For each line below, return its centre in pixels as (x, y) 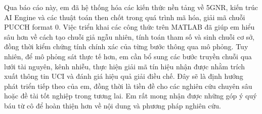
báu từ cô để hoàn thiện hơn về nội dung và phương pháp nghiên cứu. (113, 105)
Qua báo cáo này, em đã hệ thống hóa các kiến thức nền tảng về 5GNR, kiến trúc (131, 7)
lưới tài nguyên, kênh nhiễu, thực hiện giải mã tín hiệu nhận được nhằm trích (125, 66)
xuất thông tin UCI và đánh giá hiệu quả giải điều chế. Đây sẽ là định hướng (124, 76)
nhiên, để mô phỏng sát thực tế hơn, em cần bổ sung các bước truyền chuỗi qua (128, 56)
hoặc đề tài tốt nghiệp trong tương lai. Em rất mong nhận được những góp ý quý (130, 96)
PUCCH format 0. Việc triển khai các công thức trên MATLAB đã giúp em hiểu (129, 27)
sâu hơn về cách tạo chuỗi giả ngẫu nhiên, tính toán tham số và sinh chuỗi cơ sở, (129, 36)
